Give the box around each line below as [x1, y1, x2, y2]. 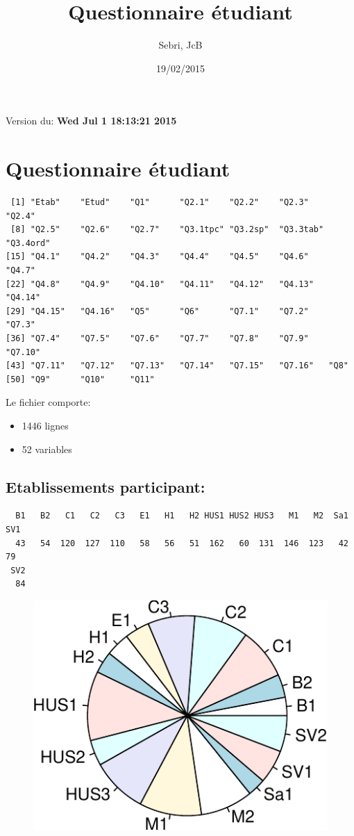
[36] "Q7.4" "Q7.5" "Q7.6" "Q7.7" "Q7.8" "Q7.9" [6, 333, 309, 343]
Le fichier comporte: [6, 395, 91, 409]
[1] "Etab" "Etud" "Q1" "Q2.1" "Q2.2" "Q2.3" [10, 197, 309, 208]
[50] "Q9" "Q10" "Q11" [6, 374, 155, 384]
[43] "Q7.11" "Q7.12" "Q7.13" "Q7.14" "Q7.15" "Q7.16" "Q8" [6, 361, 348, 371]
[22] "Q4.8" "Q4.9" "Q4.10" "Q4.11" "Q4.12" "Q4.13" [6, 279, 314, 289]
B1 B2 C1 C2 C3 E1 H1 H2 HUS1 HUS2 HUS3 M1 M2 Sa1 [15, 511, 348, 521]
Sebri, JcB [158, 38, 203, 52]
